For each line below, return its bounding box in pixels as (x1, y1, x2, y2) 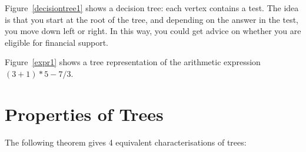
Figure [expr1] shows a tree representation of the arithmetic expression (5, 56, 261, 68)
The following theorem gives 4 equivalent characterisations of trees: (5, 136, 247, 148)
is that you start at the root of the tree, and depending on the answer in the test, (5, 13, 299, 25)
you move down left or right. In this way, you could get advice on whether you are (5, 25, 301, 37)
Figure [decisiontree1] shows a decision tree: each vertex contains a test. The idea (5, 2, 299, 13)
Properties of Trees (5, 102, 164, 126)
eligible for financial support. (5, 36, 108, 48)
